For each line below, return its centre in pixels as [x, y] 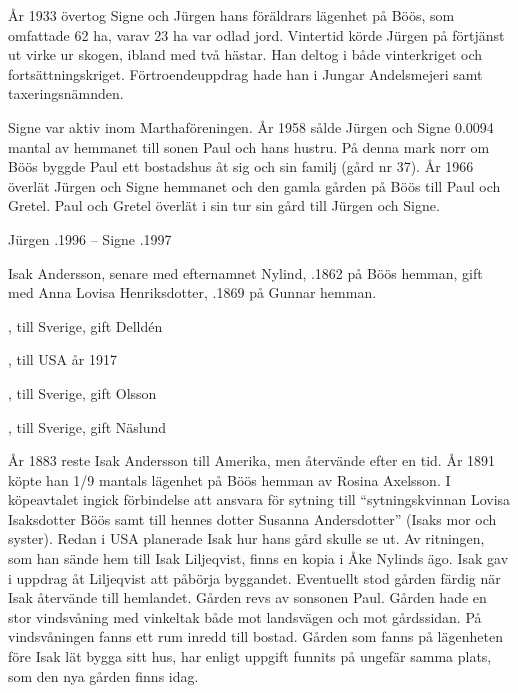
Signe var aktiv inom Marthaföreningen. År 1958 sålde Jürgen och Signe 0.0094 [251, 126]
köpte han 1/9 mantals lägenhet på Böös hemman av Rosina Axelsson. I [229, 479]
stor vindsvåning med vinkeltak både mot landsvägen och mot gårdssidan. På [245, 616]
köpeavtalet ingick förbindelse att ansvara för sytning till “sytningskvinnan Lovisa [259, 499]
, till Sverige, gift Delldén [85, 325]
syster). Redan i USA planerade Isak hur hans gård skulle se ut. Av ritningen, [246, 538]
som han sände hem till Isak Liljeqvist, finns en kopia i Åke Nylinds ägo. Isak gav [258, 558]
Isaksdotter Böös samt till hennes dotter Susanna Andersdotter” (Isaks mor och [252, 518]
